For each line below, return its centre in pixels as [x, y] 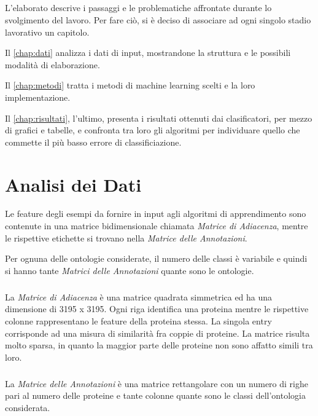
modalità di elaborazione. [52, 64]
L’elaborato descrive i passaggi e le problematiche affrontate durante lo [138, 8]
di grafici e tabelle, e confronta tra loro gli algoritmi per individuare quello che [153, 130]
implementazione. [38, 97]
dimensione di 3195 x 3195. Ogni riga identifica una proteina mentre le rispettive [157, 309]
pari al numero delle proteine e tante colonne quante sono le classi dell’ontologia [155, 395]
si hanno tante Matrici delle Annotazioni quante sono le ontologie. [130, 270]
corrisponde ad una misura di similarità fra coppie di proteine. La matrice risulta [157, 333]
